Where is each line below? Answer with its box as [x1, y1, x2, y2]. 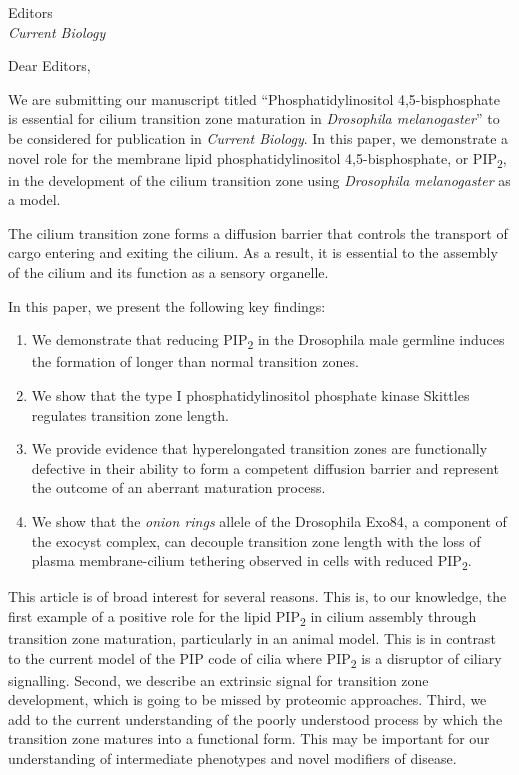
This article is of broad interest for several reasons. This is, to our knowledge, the [8, 586, 507, 607]
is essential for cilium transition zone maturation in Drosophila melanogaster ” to [8, 108, 500, 129]
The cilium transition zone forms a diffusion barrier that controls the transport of [8, 222, 508, 243]
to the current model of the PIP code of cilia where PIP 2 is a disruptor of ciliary [8, 647, 502, 671]
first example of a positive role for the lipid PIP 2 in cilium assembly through [8, 605, 477, 629]
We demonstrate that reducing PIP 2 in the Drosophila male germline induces [31, 329, 505, 353]
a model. [8, 189, 61, 210]
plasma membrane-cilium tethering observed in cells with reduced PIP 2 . [31, 550, 472, 573]
